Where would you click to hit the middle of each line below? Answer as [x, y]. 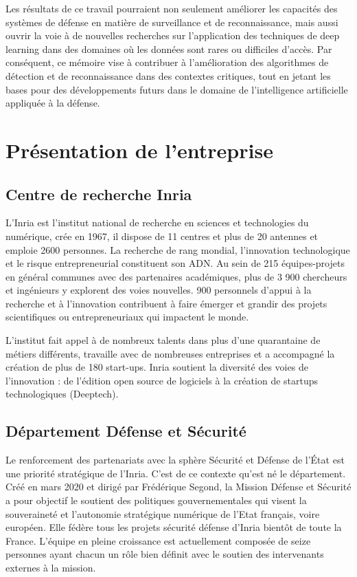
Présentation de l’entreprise [139, 150]
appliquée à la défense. [53, 103]
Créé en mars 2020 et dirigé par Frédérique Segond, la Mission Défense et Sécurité [178, 487]
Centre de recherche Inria [99, 194]
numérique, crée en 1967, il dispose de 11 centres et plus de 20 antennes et [162, 236]
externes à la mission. [51, 567]
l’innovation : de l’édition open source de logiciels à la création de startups [162, 380]
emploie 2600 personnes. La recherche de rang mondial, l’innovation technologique [178, 249]
